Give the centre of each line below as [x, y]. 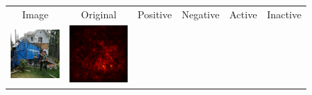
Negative [201, 14]
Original [99, 14]
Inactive [284, 14]
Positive [155, 14]
